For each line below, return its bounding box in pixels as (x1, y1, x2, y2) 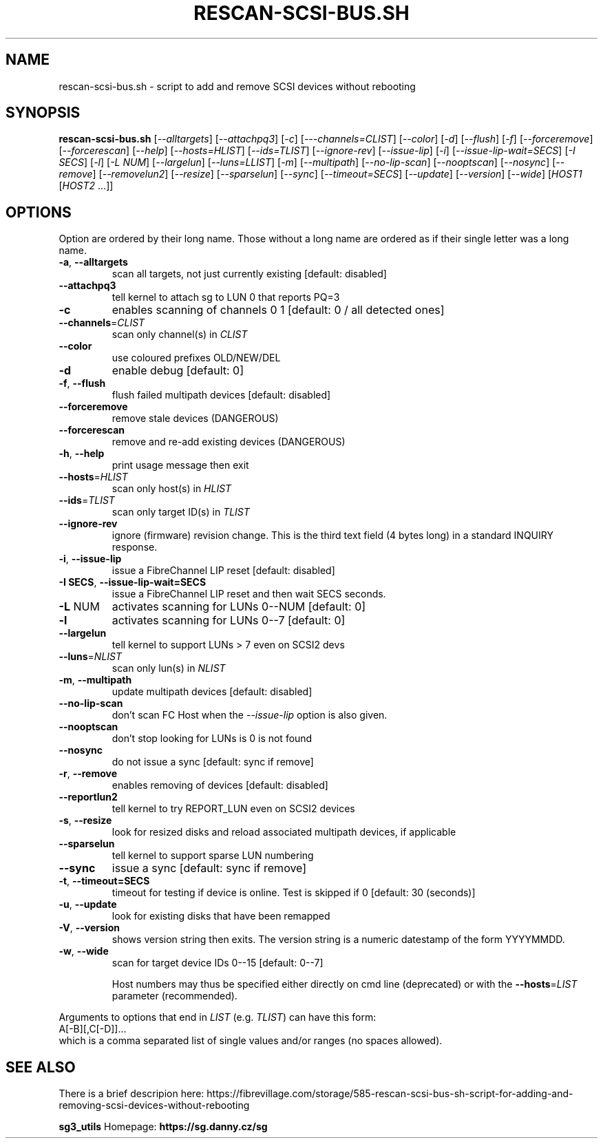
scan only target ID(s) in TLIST (112, 506, 250, 518)
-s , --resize (59, 814, 112, 827)
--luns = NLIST (59, 650, 123, 663)
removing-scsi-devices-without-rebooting (59, 1099, 250, 1112)
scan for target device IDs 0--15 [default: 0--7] (112, 957, 324, 969)
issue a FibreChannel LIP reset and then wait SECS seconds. (112, 588, 386, 600)
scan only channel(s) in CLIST (112, 328, 248, 341)
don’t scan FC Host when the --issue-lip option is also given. (112, 709, 388, 721)
